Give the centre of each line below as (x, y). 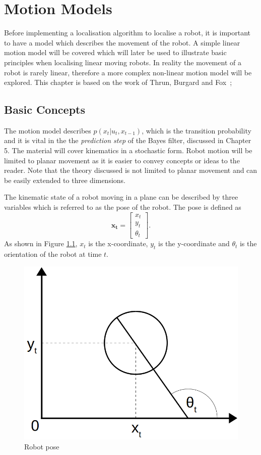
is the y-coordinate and (194, 243)
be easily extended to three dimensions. (65, 180)
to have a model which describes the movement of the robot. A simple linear (122, 42)
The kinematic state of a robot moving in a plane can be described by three (121, 197)
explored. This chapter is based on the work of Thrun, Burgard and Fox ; (118, 82)
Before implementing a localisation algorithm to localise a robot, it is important (127, 33)
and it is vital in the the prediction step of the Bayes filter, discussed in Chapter (128, 140)
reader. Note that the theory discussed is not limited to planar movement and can (131, 170)
